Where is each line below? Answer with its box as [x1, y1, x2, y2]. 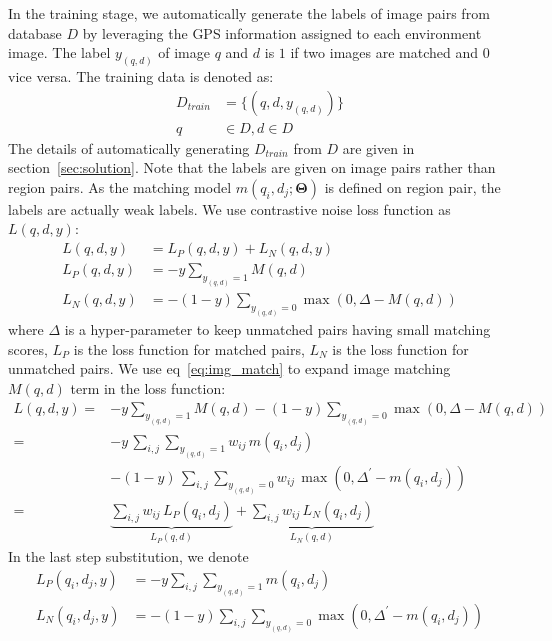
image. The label [8, 42, 111, 63]
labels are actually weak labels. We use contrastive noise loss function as [8, 198, 451, 219]
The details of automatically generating [8, 137, 250, 158]
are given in [342, 137, 415, 158]
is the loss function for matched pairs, [73, 338, 305, 359]
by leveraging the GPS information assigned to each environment [82, 22, 482, 43]
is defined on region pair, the [324, 176, 501, 197]
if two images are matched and [290, 42, 479, 63]
